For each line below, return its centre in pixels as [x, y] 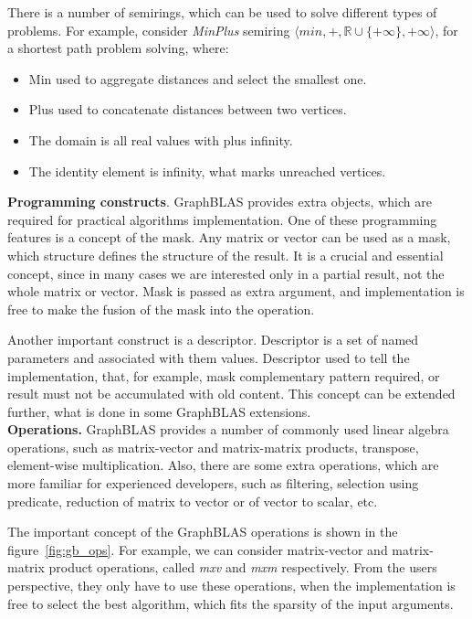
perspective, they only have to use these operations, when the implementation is [231, 586]
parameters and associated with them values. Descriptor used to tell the [209, 357]
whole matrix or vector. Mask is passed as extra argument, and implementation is [236, 291]
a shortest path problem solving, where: [118, 48]
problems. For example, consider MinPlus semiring [149, 30]
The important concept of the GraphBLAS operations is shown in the [203, 532]
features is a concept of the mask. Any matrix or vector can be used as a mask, [229, 237]
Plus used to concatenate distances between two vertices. [188, 109]
